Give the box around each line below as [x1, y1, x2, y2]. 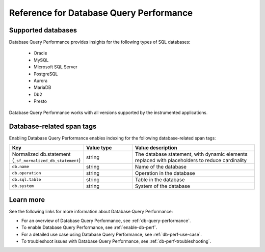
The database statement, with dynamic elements [135, 150, 248, 157]
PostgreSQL [33, 71, 58, 77]
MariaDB [33, 84, 52, 90]
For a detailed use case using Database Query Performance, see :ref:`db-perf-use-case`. [21, 231, 202, 237]
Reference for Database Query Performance [9, 7, 193, 18]
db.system [12, 183, 34, 189]
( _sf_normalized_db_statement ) [12, 157, 81, 164]
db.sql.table [12, 177, 41, 182]
